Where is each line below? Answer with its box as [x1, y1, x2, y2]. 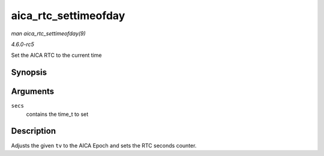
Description [11, 126, 56, 136]
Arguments [11, 87, 55, 97]
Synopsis [11, 68, 47, 78]
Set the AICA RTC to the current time [11, 51, 102, 59]
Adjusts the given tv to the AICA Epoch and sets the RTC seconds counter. [11, 142, 197, 149]
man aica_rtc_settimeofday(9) [11, 30, 86, 37]
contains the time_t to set [26, 111, 89, 118]
